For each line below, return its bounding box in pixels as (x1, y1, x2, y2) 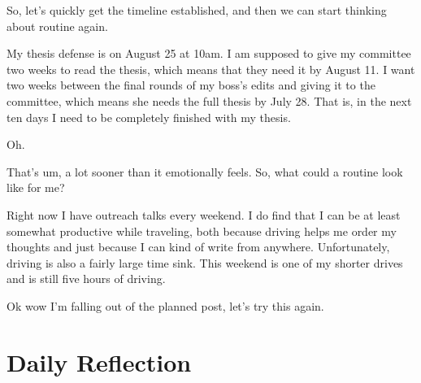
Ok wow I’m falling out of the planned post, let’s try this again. (7, 297, 324, 314)
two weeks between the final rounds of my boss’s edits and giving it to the (7, 76, 375, 94)
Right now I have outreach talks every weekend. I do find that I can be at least (7, 206, 401, 223)
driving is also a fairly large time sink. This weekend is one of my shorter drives (7, 254, 403, 271)
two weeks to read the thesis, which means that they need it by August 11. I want (7, 60, 415, 77)
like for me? (7, 179, 65, 196)
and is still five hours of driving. (7, 270, 166, 287)
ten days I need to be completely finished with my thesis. (7, 108, 291, 125)
